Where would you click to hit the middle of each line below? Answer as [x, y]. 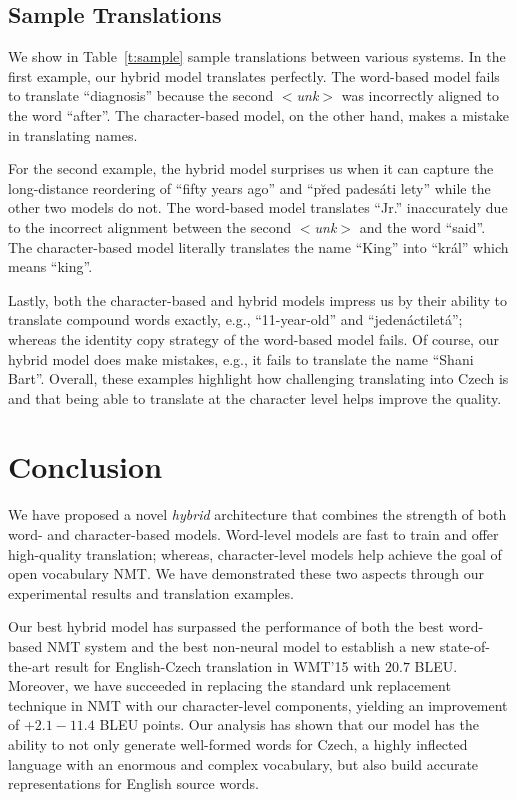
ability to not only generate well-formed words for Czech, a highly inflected [238, 743]
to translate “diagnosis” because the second [141, 95]
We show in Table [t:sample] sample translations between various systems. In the [257, 56]
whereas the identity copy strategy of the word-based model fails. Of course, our [253, 338]
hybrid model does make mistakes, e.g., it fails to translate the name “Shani [241, 358]
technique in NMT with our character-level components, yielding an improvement [258, 704]
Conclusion [85, 466]
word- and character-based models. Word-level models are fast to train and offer [253, 534]
